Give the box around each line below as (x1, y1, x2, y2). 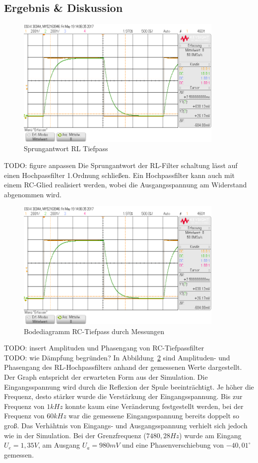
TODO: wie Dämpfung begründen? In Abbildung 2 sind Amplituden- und (4, 352, 230, 362)
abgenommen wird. (4, 189, 62, 199)
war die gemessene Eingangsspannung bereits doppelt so (68, 410, 240, 421)
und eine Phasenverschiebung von (122, 440, 224, 450)
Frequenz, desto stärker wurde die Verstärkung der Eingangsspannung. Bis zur (4, 391, 243, 402)
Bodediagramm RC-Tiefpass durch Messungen (24, 326, 165, 336)
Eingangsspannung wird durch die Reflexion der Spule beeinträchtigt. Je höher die (4, 381, 254, 392)
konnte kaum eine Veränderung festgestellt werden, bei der (65, 401, 244, 411)
